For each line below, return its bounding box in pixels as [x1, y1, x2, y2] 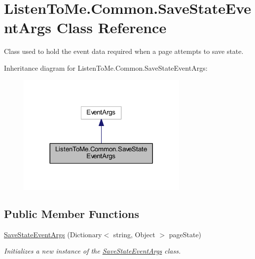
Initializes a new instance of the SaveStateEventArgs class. [4, 246, 181, 256]
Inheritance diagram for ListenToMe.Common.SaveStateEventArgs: [4, 62, 208, 73]
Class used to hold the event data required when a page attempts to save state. [4, 46, 244, 56]
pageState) [169, 229, 202, 239]
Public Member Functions [4, 206, 139, 221]
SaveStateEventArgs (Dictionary [4, 229, 102, 239]
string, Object [113, 229, 155, 239]
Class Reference [56, 17, 167, 38]
